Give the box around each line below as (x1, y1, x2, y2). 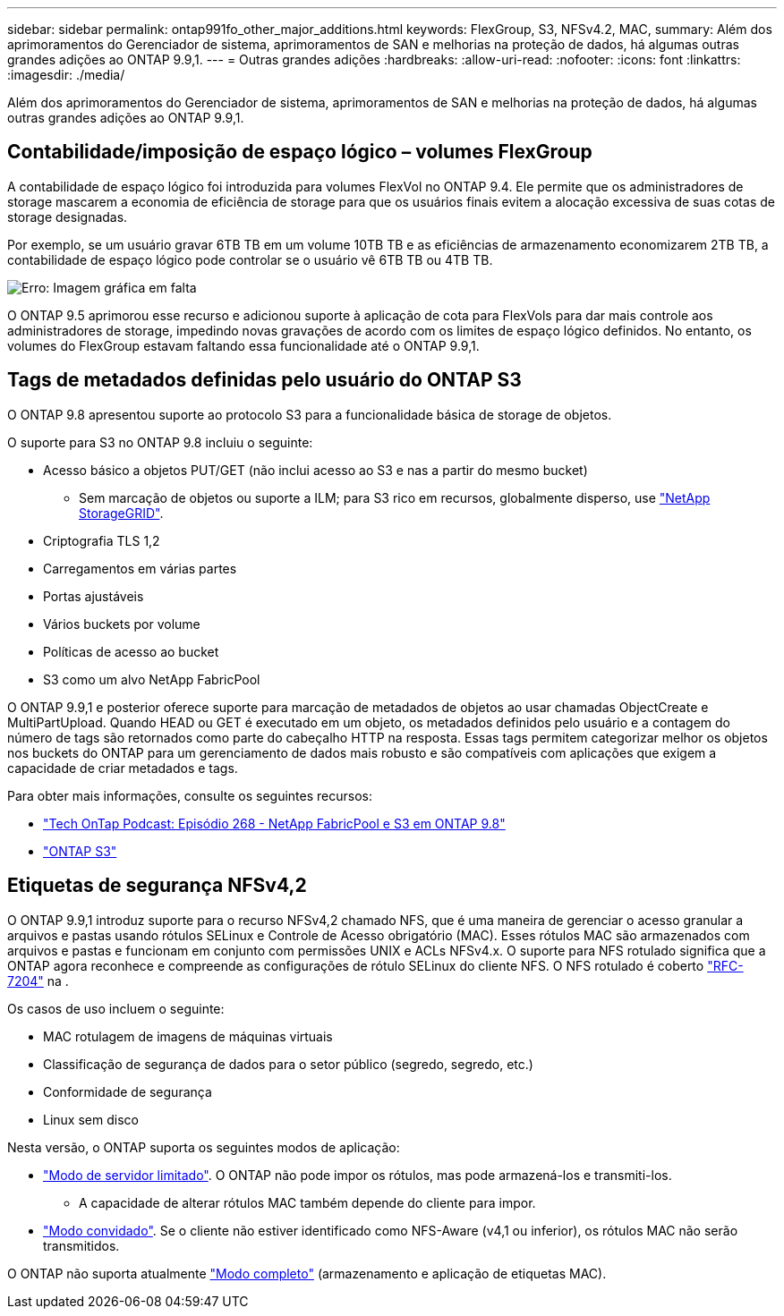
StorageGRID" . (79, 505, 164, 521)
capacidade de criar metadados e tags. (7, 760, 238, 776)
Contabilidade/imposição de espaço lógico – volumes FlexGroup (7, 140, 592, 164)
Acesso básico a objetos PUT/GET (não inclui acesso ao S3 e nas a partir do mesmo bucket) (43, 462, 588, 478)
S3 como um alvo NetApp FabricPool (43, 671, 260, 687)
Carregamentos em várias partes (43, 560, 237, 576)
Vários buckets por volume (43, 616, 200, 632)
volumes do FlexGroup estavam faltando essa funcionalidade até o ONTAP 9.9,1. (7, 337, 480, 353)
